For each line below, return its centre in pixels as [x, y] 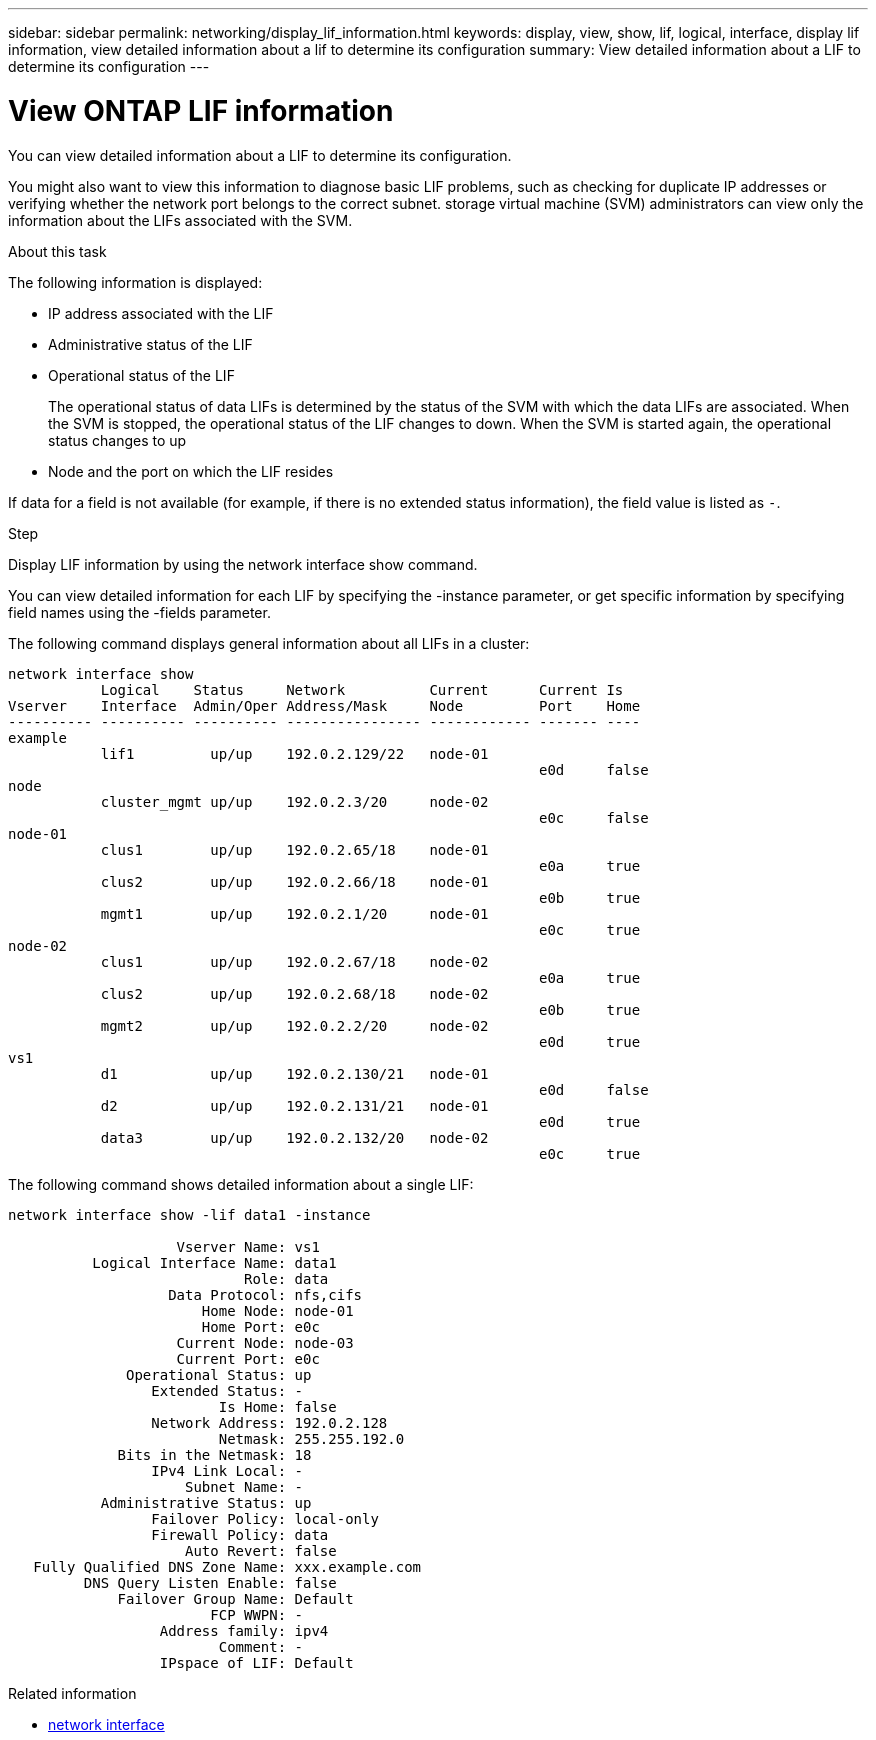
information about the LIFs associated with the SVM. [180, 220]
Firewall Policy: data [240, 1534]
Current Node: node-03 [265, 1342]
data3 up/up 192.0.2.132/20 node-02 [294, 1137]
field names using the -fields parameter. [139, 612]
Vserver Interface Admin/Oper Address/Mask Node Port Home [324, 705]
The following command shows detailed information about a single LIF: [241, 1184]
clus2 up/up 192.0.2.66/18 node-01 [294, 881]
